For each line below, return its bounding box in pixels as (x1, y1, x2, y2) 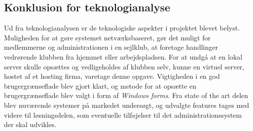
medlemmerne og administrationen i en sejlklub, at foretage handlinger (4, 42, 218, 52)
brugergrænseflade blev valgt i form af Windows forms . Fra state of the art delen (4, 90, 249, 100)
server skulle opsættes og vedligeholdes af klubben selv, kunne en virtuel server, (4, 61, 245, 71)
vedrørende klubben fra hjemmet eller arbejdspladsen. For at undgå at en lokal (4, 51, 243, 62)
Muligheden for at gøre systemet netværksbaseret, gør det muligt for (4, 32, 211, 42)
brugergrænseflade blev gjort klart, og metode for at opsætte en (4, 80, 197, 91)
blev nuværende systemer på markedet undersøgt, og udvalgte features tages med (4, 99, 250, 110)
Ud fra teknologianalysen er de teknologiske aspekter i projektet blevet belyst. (4, 23, 240, 33)
